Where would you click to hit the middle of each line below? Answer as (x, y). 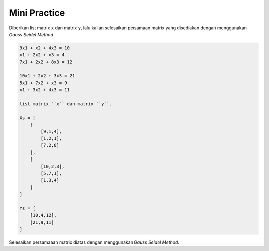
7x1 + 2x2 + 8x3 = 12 (46, 62)
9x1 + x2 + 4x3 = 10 (45, 48)
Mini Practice (37, 13)
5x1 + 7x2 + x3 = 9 (43, 83)
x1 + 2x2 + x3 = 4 (42, 55)
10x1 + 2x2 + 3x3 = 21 (47, 76)
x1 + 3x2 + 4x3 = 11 (45, 90)
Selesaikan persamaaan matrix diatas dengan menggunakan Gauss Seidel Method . (94, 242)
